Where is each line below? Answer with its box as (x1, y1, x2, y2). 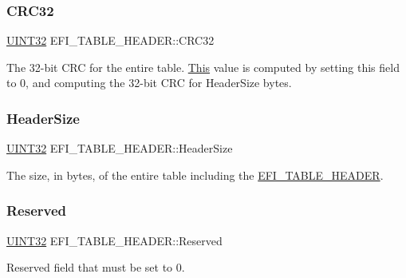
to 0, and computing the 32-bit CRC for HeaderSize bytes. (6, 74, 292, 91)
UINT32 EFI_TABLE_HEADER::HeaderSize (6, 140, 233, 157)
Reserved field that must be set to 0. (6, 259, 185, 276)
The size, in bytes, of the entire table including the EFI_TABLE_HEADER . (6, 166, 384, 183)
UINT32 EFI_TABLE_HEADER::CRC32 (6, 32, 215, 49)
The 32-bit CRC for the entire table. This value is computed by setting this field (6, 58, 400, 75)
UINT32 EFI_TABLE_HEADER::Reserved (6, 232, 223, 248)
